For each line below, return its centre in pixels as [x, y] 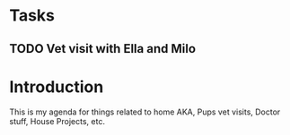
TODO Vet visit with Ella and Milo [102, 49]
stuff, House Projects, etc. [57, 121]
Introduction [57, 87]
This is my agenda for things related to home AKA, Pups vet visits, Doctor [145, 112]
